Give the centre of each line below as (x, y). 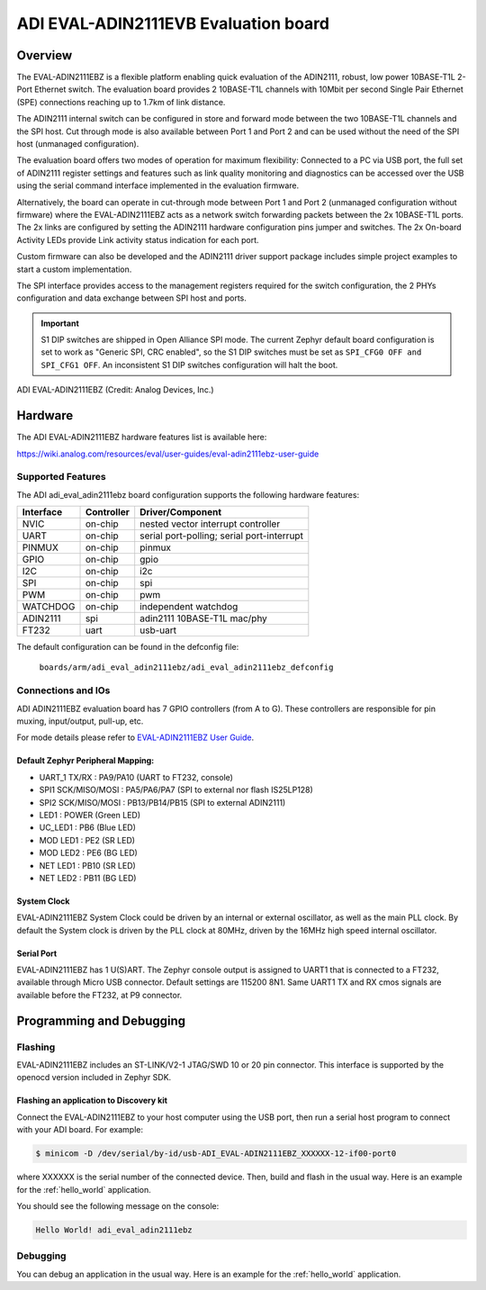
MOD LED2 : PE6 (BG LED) (89, 853)
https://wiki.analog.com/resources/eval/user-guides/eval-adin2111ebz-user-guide (168, 454)
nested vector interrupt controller (210, 524)
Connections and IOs (63, 690)
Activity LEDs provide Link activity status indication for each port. (138, 239)
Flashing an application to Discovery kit (92, 1101)
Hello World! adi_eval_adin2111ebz (114, 1230)
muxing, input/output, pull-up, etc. (80, 721)
